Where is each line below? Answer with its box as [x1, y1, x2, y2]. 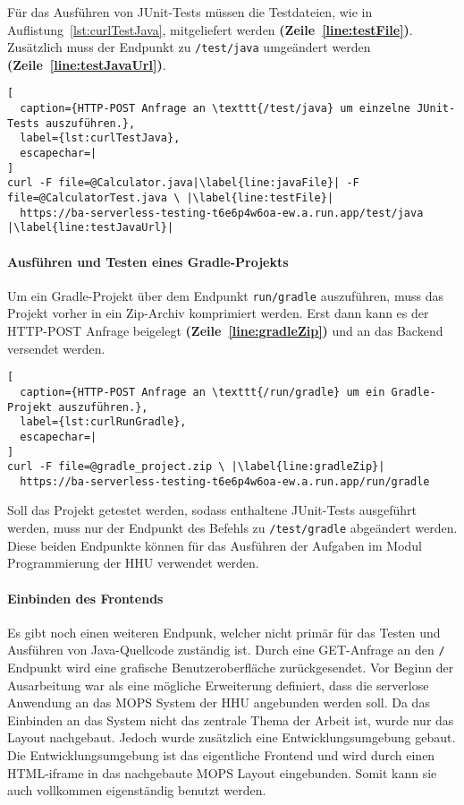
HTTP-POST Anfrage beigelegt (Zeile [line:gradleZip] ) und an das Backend [7, 321, 443, 340]
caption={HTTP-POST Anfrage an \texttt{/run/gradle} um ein [20, 385, 385, 398]
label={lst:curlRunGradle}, [20, 415, 187, 429]
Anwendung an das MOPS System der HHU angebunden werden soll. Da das [7, 693, 430, 712]
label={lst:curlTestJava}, [20, 132, 181, 145]
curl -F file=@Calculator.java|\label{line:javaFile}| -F [7, 176, 359, 190]
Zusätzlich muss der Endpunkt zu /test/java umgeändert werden [7, 38, 371, 56]
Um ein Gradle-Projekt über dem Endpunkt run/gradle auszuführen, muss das [7, 286, 443, 304]
